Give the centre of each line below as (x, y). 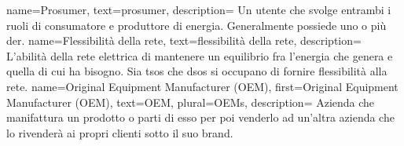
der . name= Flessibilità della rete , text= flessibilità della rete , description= (184, 40)
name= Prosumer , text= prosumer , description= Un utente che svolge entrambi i (199, 9)
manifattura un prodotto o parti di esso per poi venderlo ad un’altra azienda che (200, 117)
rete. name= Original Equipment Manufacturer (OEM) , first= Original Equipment (202, 86)
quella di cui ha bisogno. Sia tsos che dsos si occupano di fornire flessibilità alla (197, 71)
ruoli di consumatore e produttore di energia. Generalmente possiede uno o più (196, 25)
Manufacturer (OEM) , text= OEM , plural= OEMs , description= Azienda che (191, 102)
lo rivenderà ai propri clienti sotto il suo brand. (120, 132)
